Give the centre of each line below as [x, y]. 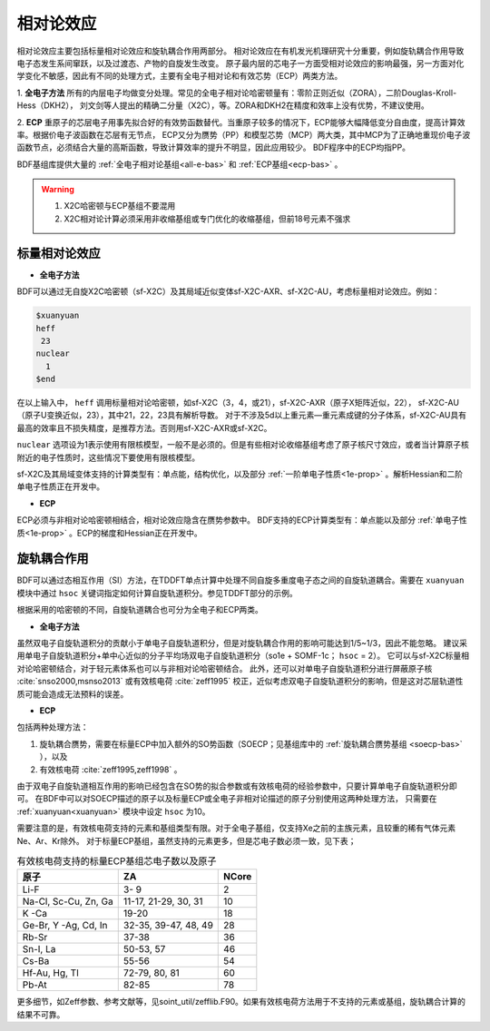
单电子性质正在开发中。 [60, 486]
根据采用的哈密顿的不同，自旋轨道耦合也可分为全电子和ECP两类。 [140, 610]
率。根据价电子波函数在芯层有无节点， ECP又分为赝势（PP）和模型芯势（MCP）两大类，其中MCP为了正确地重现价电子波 [244, 134]
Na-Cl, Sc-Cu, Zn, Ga [68, 901]
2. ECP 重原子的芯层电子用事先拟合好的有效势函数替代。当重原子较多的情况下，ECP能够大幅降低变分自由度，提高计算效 [241, 122]
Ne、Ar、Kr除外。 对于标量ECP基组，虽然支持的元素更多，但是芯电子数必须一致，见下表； [186, 840]
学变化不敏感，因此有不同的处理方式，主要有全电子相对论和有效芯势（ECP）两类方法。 [180, 76]
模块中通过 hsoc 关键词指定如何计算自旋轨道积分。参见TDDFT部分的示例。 [157, 593]
